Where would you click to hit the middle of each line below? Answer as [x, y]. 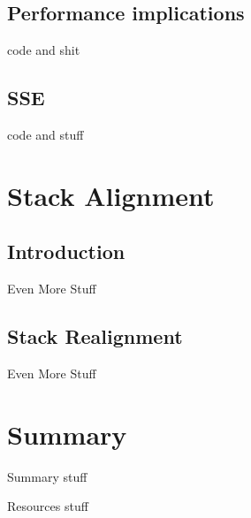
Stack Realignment [95, 336]
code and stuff [46, 134]
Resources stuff [48, 506]
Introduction [66, 251]
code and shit [44, 50]
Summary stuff [47, 476]
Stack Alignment [111, 195]
